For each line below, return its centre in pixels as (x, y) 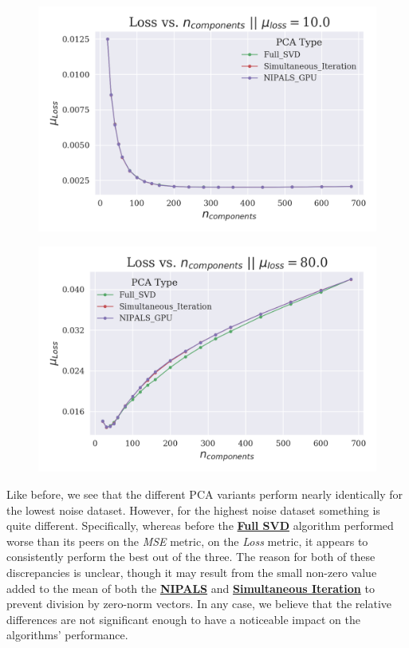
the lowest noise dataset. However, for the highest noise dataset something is (193, 510)
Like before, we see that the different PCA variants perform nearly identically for (205, 494)
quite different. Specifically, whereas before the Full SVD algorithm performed (200, 526)
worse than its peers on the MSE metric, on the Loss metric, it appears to (187, 541)
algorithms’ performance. (67, 635)
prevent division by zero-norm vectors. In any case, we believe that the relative (199, 604)
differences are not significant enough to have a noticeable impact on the (183, 619)
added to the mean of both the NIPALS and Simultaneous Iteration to (191, 588)
